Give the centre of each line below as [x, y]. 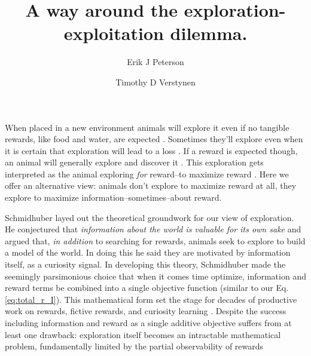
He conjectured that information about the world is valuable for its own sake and [153, 229]
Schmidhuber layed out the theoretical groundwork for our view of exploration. [150, 217]
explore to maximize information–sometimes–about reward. [113, 197]
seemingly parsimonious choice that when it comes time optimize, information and [155, 276]
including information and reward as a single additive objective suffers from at [148, 323]
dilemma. [209, 33]
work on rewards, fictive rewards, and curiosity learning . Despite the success [146, 311]
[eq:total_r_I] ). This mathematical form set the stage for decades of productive [151, 299]
